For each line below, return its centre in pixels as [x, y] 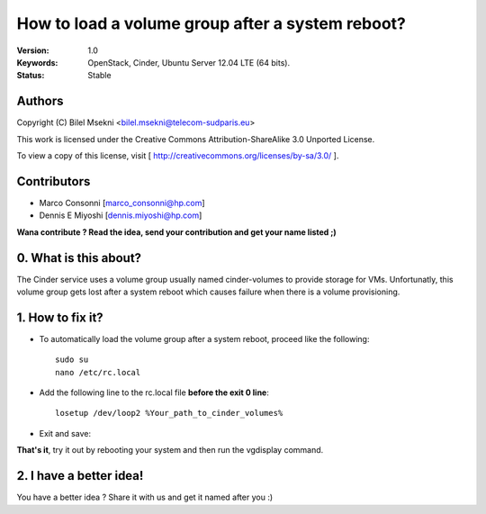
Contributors [54, 181]
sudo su [72, 360]
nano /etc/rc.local [98, 372]
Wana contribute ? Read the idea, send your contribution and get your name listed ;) [176, 232]
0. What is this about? [79, 258]
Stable [99, 76]
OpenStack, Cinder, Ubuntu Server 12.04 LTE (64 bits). [189, 62]
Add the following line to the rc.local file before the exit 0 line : [154, 392]
